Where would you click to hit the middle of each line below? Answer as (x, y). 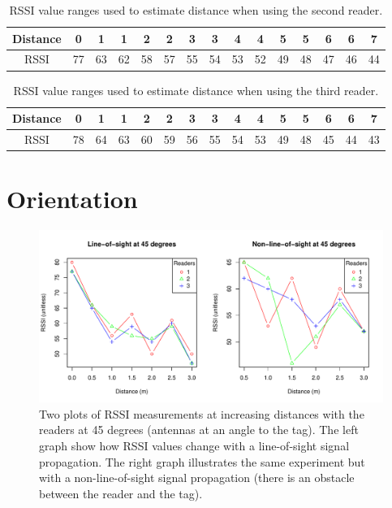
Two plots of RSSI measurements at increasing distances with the (202, 413)
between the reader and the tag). (121, 493)
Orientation (72, 199)
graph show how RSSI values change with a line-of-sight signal (194, 445)
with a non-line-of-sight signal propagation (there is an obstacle (197, 478)
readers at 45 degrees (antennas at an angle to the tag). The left (199, 430)
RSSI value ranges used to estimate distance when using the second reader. (196, 10)
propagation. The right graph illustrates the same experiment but (202, 461)
